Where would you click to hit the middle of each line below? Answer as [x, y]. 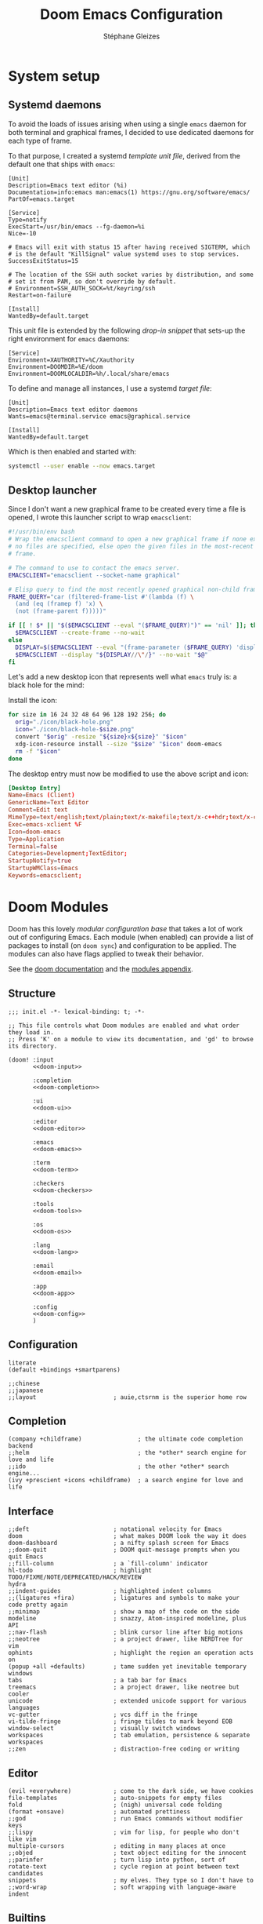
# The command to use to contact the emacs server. [94, 568]
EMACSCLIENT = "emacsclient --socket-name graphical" [94, 575]
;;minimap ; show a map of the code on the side [124, 1612]
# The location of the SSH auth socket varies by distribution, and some [131, 275]
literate [22, 1363]
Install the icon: [32, 701]
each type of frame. [40, 140]
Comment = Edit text [38, 810]
